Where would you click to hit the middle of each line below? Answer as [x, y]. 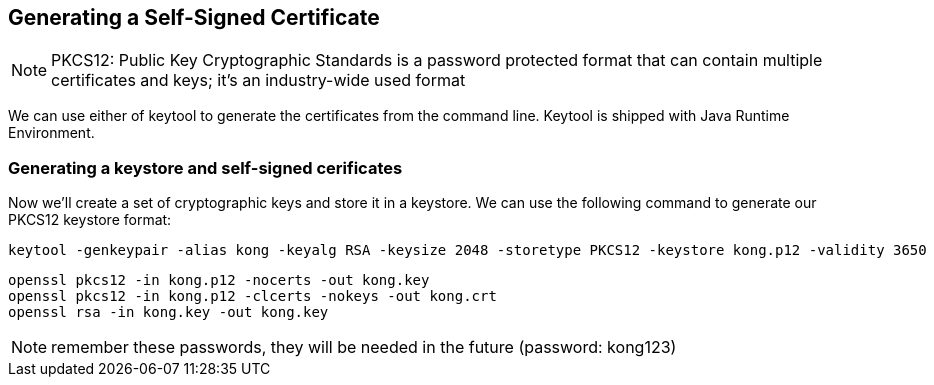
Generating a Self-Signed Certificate [194, 17]
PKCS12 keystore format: [90, 220]
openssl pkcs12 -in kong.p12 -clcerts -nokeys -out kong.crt [252, 296]
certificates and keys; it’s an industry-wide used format [258, 80]
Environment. [51, 133]
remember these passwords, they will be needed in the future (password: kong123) [364, 347]
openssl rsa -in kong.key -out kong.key [168, 312]
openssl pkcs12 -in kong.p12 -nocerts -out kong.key [219, 280]
